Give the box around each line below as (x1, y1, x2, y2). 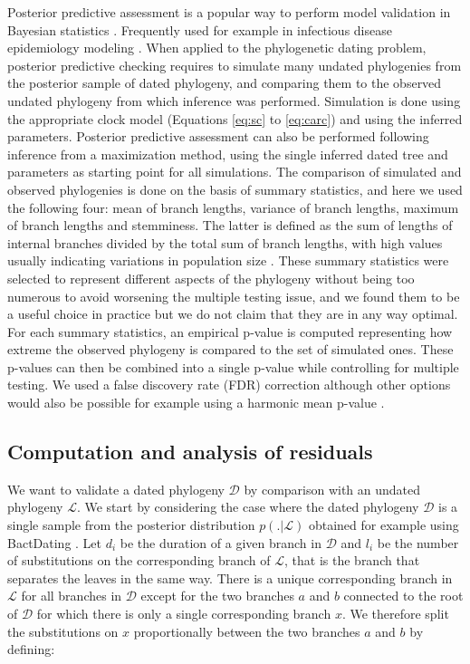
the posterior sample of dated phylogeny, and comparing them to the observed (7, 73, 442, 92)
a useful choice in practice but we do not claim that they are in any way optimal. (7, 304, 458, 323)
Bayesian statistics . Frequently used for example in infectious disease (7, 20, 392, 39)
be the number (377, 533, 459, 552)
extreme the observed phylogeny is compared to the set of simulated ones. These (7, 340, 454, 359)
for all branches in (21, 586, 122, 605)
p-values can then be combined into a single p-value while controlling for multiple (7, 357, 459, 376)
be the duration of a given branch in (120, 533, 321, 552)
